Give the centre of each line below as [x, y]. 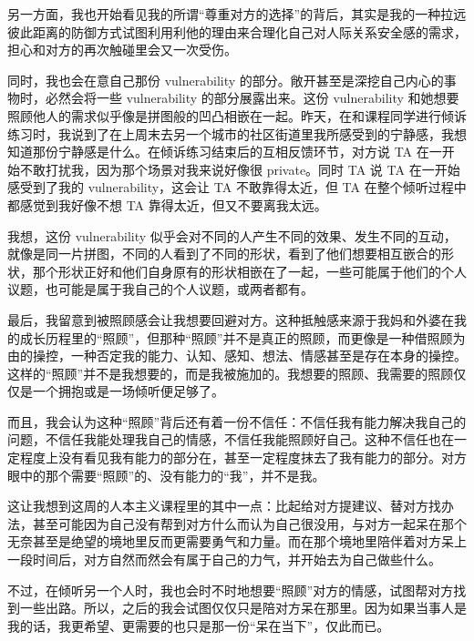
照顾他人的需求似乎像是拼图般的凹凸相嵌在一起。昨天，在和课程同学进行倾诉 [237, 115]
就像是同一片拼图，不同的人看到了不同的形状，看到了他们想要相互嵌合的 [224, 254]
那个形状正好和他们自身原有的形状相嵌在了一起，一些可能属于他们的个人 [249, 271]
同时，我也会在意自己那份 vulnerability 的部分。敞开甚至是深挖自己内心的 [226, 80]
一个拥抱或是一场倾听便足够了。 [128, 391]
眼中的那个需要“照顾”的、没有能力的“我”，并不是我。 [166, 475]
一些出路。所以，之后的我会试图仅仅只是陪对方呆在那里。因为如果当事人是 [243, 608]
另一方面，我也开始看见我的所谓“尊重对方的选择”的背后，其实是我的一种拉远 [237, 14]
